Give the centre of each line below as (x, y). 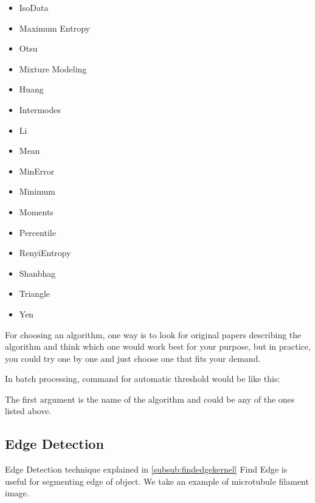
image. (17, 493)
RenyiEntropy (45, 253)
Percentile (37, 232)
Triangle (35, 293)
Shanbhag (37, 273)
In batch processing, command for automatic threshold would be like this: (143, 379)
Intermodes (40, 109)
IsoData (34, 7)
